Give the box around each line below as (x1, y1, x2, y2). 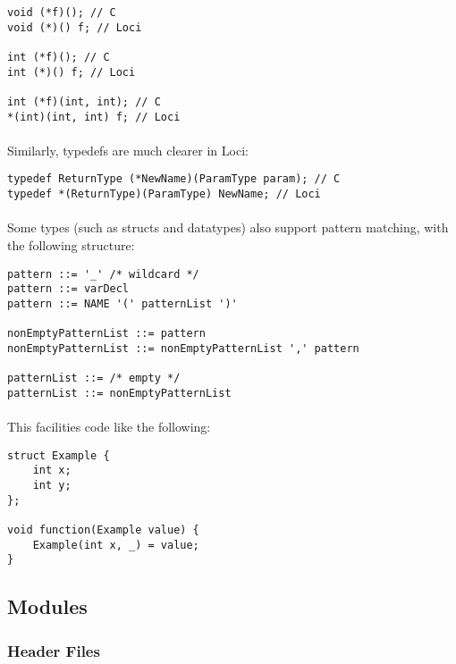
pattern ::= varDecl (7, 282, 130, 296)
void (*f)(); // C (7, 6, 116, 19)
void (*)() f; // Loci (7, 21, 142, 34)
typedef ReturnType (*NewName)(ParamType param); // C (7, 172, 341, 186)
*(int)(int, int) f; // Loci (7, 110, 181, 123)
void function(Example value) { (7, 523, 199, 536)
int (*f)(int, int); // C (7, 95, 161, 108)
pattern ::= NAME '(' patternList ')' (7, 297, 238, 310)
